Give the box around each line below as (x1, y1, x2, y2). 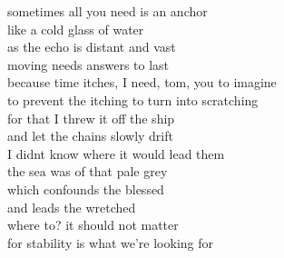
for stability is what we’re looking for (7, 233, 214, 252)
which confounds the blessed (7, 179, 164, 198)
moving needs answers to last (7, 55, 170, 74)
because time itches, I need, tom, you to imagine (7, 73, 277, 92)
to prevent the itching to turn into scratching (7, 90, 259, 109)
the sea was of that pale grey (7, 162, 168, 181)
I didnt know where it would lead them (7, 144, 225, 163)
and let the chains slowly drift (7, 126, 173, 145)
